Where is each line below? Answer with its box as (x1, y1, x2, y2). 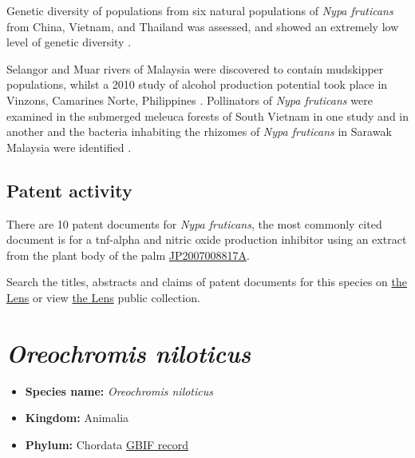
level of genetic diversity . (6, 34, 132, 50)
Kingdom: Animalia (25, 409, 129, 426)
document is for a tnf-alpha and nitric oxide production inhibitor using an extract (6, 231, 407, 248)
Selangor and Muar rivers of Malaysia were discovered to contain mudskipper (6, 60, 384, 77)
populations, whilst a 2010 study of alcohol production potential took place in (6, 76, 388, 93)
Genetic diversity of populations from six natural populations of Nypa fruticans (6, 2, 393, 18)
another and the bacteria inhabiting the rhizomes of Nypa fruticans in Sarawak (6, 123, 392, 140)
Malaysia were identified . (6, 138, 132, 155)
